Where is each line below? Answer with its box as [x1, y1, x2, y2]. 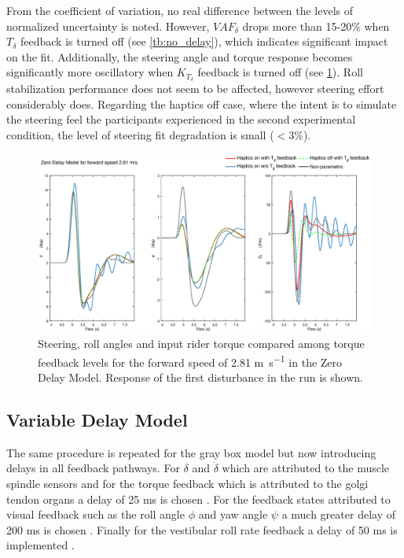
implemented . [6, 537, 75, 553]
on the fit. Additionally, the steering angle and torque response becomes [6, 48, 353, 65]
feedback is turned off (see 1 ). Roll [197, 64, 363, 80]
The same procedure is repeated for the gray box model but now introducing [6, 444, 376, 460]
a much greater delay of [281, 506, 395, 523]
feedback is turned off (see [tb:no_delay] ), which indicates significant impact [20, 33, 388, 50]
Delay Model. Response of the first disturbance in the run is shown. [38, 368, 363, 385]
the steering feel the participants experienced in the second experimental [6, 111, 356, 127]
